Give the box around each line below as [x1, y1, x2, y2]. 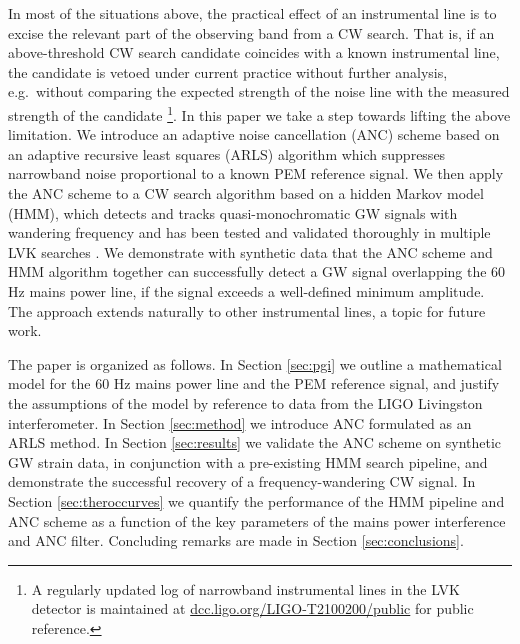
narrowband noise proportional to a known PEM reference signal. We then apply [8, 163, 504, 184]
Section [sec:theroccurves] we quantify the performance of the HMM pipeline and [8, 490, 505, 511]
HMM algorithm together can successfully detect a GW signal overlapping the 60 [8, 261, 506, 282]
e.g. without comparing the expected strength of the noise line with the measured [8, 81, 510, 102]
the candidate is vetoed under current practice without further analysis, [8, 61, 448, 82]
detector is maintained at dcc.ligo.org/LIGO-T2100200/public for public [31, 598, 474, 619]
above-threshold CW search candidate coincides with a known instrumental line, [8, 42, 500, 63]
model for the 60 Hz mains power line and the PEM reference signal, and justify [8, 373, 500, 394]
